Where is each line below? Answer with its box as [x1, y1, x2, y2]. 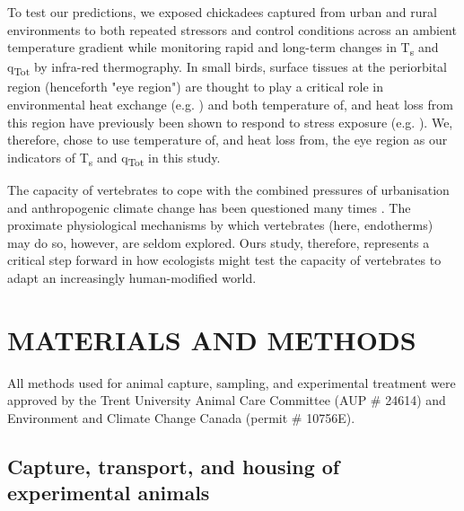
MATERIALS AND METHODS [7, 321, 416, 357]
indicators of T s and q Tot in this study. [7, 147, 221, 169]
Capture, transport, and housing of [7, 452, 340, 480]
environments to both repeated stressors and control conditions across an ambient [7, 20, 457, 39]
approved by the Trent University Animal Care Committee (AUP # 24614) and [7, 391, 446, 410]
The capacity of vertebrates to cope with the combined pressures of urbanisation [7, 180, 450, 198]
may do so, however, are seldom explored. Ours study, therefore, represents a [7, 233, 430, 251]
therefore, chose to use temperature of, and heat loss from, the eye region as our [7, 130, 448, 149]
